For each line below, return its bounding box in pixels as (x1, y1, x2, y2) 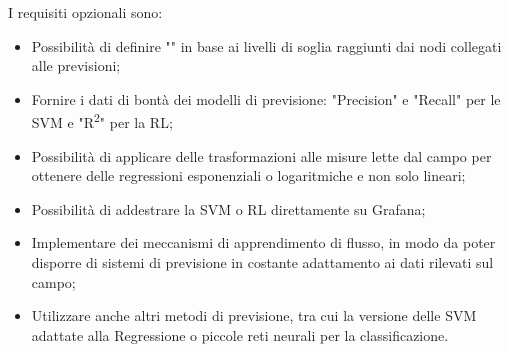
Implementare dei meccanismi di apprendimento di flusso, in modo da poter (31, 232, 496, 253)
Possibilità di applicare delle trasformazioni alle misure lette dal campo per (31, 145, 492, 166)
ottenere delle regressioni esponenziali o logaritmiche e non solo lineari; (31, 165, 466, 186)
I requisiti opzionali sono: (8, 2, 163, 22)
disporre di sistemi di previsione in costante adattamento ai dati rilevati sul (31, 252, 494, 272)
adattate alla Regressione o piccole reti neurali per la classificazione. (31, 324, 449, 345)
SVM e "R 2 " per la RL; (31, 109, 173, 133)
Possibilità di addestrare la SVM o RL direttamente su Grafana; (31, 198, 426, 219)
